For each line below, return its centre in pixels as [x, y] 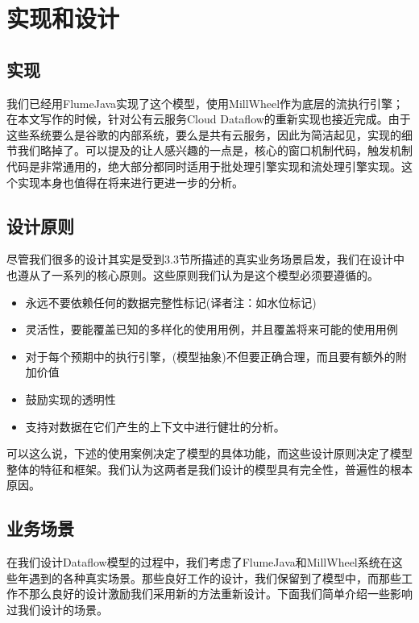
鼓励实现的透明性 [71, 399]
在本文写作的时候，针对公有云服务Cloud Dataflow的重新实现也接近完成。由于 [209, 119]
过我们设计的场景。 [57, 609]
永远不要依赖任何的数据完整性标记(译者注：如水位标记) [171, 302]
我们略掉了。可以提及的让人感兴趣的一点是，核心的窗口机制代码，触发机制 [215, 150]
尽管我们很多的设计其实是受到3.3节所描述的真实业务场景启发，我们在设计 [200, 259]
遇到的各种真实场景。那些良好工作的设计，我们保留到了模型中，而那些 [215, 577]
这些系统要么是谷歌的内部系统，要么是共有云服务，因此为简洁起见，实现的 [204, 134]
